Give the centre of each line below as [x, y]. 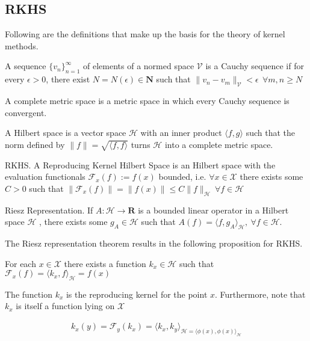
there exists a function [105, 263]
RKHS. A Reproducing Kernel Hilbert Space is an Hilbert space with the [140, 164]
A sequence [26, 66]
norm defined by [35, 144]
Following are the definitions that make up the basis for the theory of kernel [145, 34]
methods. [22, 45]
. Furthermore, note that [260, 294]
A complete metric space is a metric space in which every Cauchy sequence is [147, 100]
